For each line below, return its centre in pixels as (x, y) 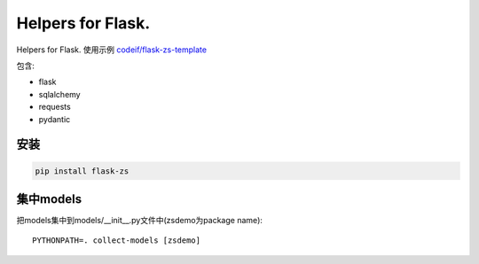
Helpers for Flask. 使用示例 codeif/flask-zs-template (112, 50)
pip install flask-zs (82, 171)
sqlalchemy (59, 94)
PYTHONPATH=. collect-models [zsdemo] (117, 241)
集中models (49, 199)
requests (55, 107)
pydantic (55, 119)
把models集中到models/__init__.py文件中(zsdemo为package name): (140, 220)
